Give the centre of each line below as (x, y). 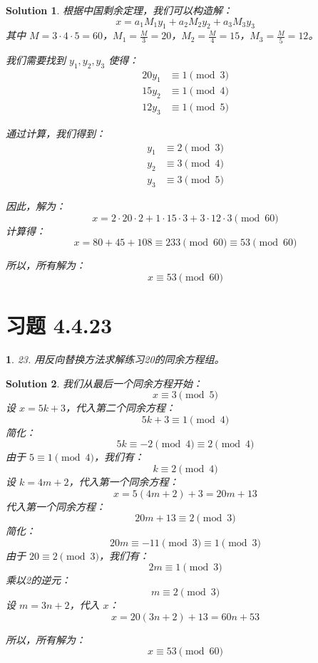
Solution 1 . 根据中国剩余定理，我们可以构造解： (119, 10)
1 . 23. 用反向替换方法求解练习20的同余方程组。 (115, 359)
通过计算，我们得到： (56, 133)
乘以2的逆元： (39, 580)
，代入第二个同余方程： (121, 408)
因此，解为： (36, 206)
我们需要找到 (36, 59)
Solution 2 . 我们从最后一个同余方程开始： (104, 383)
